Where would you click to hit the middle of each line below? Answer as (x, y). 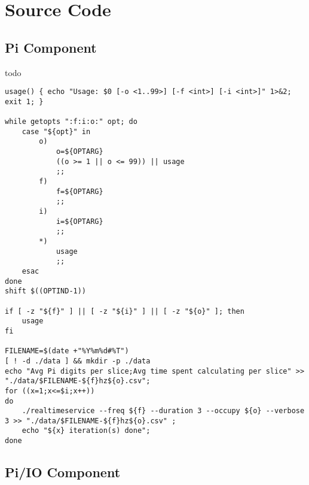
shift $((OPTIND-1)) (46, 291)
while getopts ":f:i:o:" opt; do (71, 122)
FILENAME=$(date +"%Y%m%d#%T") (67, 351)
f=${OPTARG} (79, 191)
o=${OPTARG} (79, 152)
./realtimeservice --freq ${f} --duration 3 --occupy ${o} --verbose (163, 411)
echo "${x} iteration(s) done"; (86, 431)
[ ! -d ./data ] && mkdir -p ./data (78, 361)
